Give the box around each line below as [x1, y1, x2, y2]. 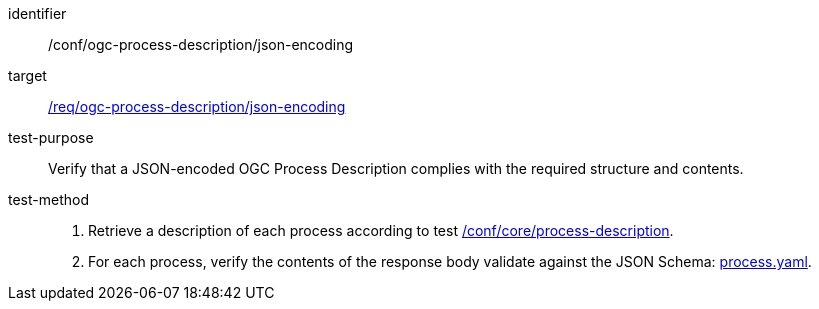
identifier [8, 5, 67, 22]
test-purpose [8, 129, 94, 146]
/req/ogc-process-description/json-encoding [48, 98, 346, 115]
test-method [8, 191, 89, 208]
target [8, 67, 47, 84]
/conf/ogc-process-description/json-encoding [48, 36, 354, 53]
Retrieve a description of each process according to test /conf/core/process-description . [88, 222, 674, 239]
